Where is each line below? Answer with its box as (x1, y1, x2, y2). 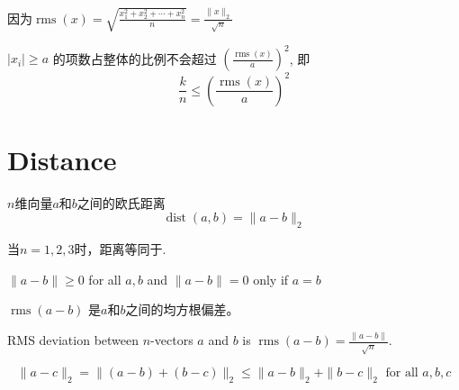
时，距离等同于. (74, 240, 166, 258)
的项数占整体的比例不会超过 (52, 49, 217, 68)
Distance (7, 141, 117, 177)
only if (253, 269, 289, 288)
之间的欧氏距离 (76, 193, 166, 212)
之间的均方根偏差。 (125, 300, 239, 319)
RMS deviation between (7, 331, 139, 349)
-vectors (150, 331, 193, 349)
